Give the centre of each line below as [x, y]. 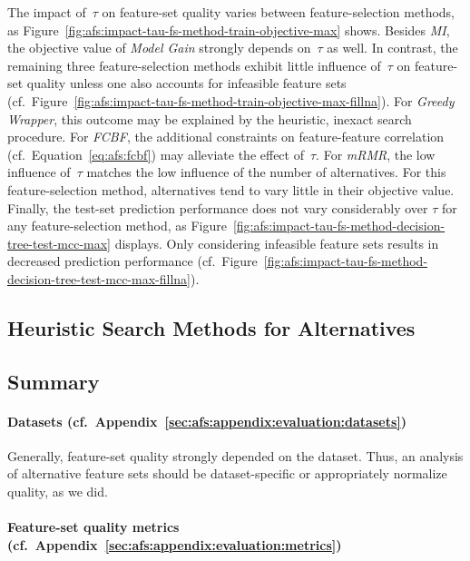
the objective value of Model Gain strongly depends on [159, 48]
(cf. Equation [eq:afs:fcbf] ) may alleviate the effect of [156, 154]
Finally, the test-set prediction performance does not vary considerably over [218, 207]
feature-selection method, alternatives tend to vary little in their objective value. [231, 189]
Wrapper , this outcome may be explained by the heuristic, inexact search [210, 118]
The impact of [47, 12]
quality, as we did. [58, 492]
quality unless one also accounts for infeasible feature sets [186, 83]
